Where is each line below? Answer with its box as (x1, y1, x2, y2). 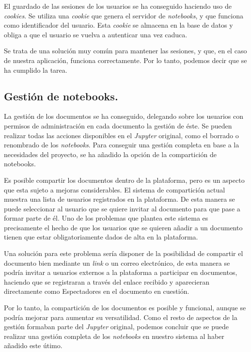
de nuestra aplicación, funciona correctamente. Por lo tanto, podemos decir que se (4, 55, 247, 65)
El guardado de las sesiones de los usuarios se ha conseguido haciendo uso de (4, 1, 232, 11)
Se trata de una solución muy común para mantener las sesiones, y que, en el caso (4, 46, 247, 56)
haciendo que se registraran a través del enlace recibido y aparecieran (4, 276, 209, 287)
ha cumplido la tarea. (4, 64, 67, 75)
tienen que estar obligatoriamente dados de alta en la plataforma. (4, 232, 198, 242)
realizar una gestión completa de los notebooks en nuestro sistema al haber (4, 331, 224, 341)
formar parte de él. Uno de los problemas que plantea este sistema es (4, 213, 208, 223)
